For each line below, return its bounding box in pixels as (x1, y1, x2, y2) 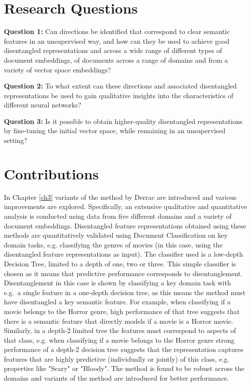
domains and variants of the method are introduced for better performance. (4, 373, 229, 383)
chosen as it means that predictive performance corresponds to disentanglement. (4, 268, 243, 278)
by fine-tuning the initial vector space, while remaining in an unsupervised (4, 125, 226, 136)
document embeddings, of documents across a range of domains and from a (4, 54, 228, 65)
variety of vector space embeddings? (4, 64, 111, 74)
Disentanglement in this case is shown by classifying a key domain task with (4, 278, 231, 288)
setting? (4, 135, 27, 145)
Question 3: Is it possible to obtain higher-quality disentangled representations (4, 116, 243, 126)
